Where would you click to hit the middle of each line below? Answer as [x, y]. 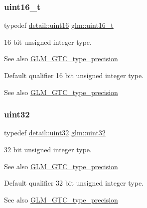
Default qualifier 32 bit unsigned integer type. [74, 183]
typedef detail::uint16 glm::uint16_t [59, 25]
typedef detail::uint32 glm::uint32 [55, 133]
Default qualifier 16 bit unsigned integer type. [74, 75]
